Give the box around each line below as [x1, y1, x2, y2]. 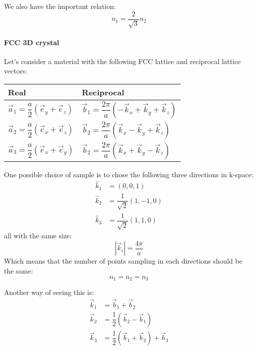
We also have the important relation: [4, 1, 116, 11]
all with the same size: [4, 230, 72, 241]
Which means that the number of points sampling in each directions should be [4, 256, 243, 266]
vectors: [4, 66, 27, 76]
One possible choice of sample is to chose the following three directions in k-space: [4, 169, 254, 179]
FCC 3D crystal [4, 37, 60, 47]
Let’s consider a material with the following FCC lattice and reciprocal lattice [4, 56, 241, 66]
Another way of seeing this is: [4, 287, 94, 297]
